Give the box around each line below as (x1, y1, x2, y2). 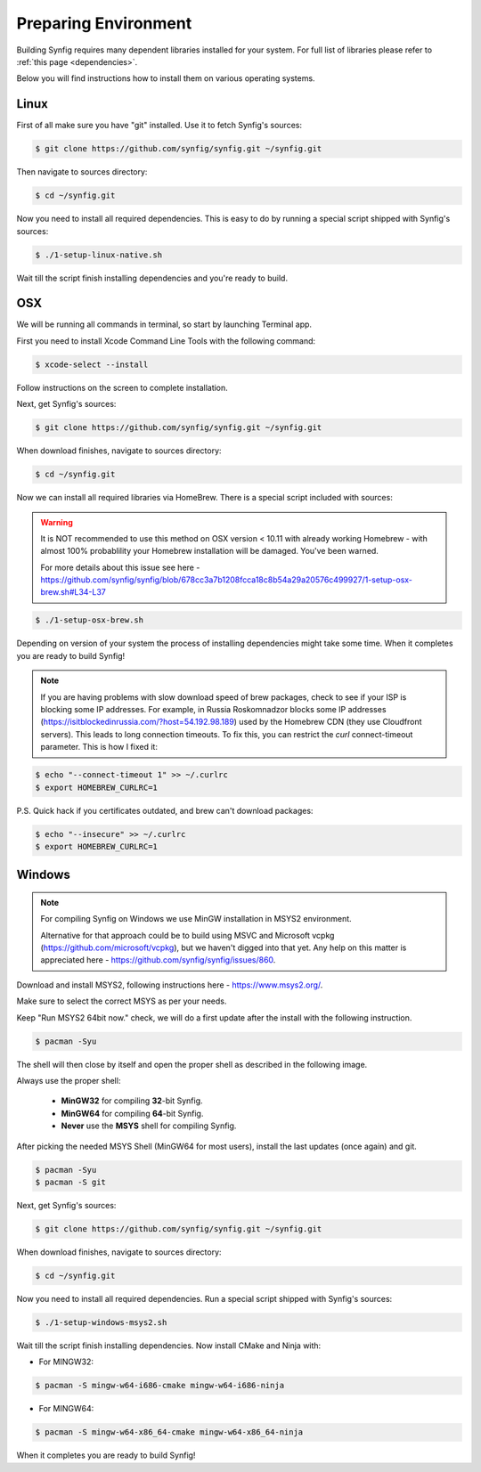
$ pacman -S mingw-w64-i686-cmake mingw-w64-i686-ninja (35, 1380, 285, 1391)
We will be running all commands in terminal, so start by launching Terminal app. (16, 319, 312, 329)
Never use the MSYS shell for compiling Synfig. (61, 1120, 237, 1131)
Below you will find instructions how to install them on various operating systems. (16, 73, 315, 84)
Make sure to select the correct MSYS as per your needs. (16, 996, 227, 1006)
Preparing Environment (16, 13, 192, 33)
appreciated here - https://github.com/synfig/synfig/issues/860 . (40, 955, 276, 965)
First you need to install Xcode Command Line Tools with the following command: (16, 335, 316, 346)
